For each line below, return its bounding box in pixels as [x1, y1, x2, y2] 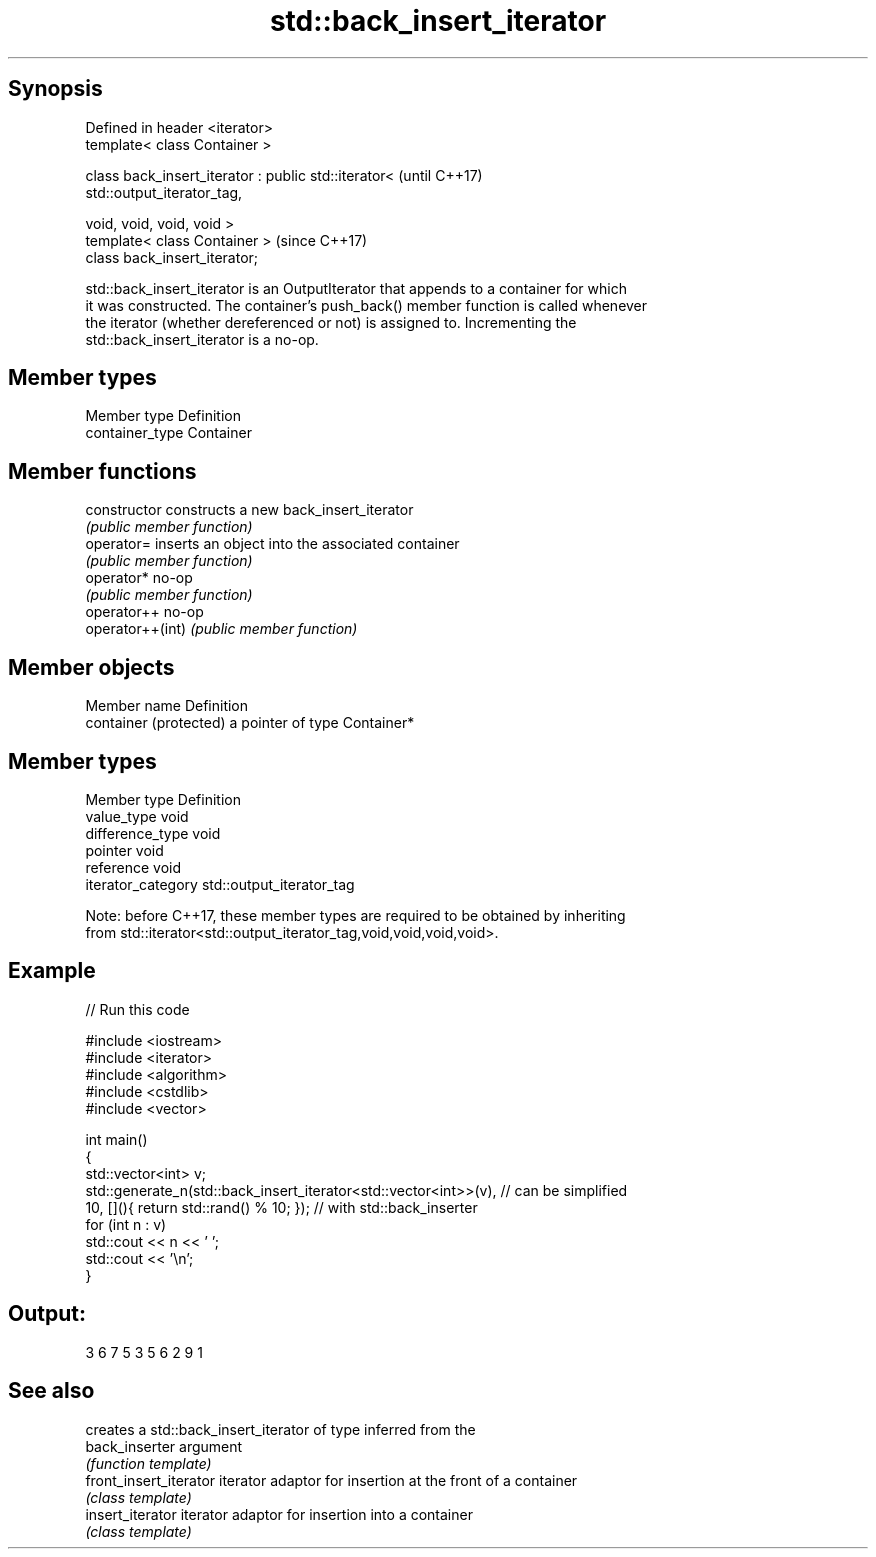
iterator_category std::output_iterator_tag [85, 875, 355, 893]
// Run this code [85, 1000, 190, 1018]
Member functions [8, 458, 197, 484]
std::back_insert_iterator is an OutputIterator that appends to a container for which [85, 279, 627, 297]
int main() [85, 1130, 148, 1148]
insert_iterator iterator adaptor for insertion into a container [85, 1505, 473, 1523]
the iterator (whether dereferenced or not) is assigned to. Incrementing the [85, 313, 577, 331]
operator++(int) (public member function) [85, 620, 358, 638]
